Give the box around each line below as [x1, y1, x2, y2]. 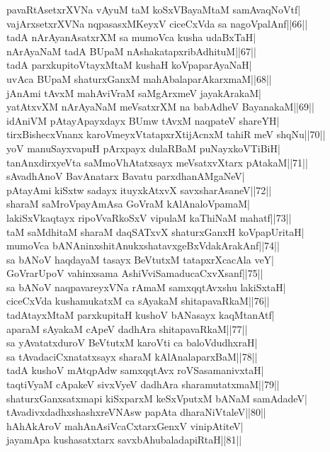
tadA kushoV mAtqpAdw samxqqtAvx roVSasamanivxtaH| [6, 363, 264, 378]
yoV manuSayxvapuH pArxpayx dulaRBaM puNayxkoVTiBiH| [6, 140, 280, 155]
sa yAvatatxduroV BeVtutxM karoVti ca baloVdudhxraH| [6, 335, 258, 350]
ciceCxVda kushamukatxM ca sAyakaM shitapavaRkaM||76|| [6, 293, 270, 308]
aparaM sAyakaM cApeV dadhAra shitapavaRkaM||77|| [6, 321, 248, 336]
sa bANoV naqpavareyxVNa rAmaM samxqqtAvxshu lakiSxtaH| [6, 279, 286, 294]
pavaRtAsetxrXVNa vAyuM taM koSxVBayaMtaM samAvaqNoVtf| [6, 2, 301, 16]
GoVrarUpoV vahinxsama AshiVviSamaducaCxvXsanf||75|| [6, 266, 263, 281]
